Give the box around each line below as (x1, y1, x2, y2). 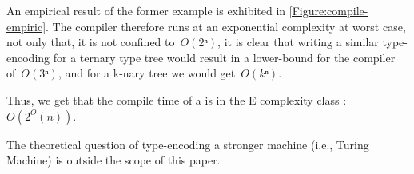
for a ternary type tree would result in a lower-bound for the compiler (53, 49, 396, 65)
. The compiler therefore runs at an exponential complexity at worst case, (46, 18, 406, 34)
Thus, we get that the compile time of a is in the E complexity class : (6, 91, 347, 108)
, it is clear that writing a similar (217, 34, 379, 50)
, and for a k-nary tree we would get (58, 65, 236, 81)
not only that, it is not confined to (6, 34, 175, 50)
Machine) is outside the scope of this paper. (6, 152, 221, 168)
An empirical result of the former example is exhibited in (6, 2, 286, 18)
